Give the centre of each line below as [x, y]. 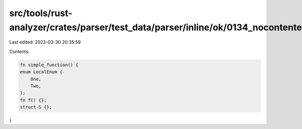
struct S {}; [36, 107]
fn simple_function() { [49, 65]
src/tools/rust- [41, 13]
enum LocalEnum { [41, 72]
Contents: [19, 51]
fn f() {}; [33, 100]
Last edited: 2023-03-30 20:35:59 [45, 42]
